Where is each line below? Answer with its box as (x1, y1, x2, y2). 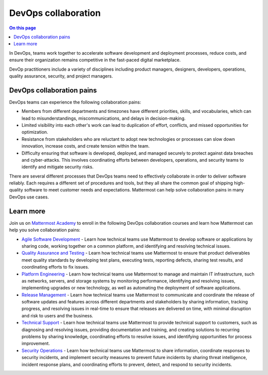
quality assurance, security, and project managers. (9, 73, 113, 79)
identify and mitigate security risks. (21, 164, 94, 170)
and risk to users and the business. (21, 312, 94, 318)
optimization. (21, 129, 48, 135)
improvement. (21, 341, 50, 347)
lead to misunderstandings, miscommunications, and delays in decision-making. (21, 115, 186, 121)
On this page (9, 25, 36, 31)
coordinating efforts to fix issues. (21, 264, 89, 270)
